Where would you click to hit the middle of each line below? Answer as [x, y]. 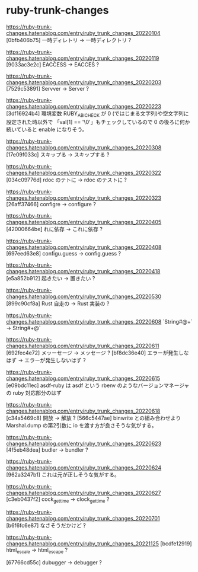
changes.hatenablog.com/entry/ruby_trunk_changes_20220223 [84, 106]
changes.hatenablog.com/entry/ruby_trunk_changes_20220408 [84, 247]
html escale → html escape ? [37, 550]
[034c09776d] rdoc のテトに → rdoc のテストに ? [67, 180]
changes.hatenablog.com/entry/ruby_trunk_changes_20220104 [84, 33]
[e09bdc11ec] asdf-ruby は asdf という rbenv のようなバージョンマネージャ [98, 385]
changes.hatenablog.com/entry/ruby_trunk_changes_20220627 [84, 493]
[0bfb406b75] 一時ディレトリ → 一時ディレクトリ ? [69, 40]
